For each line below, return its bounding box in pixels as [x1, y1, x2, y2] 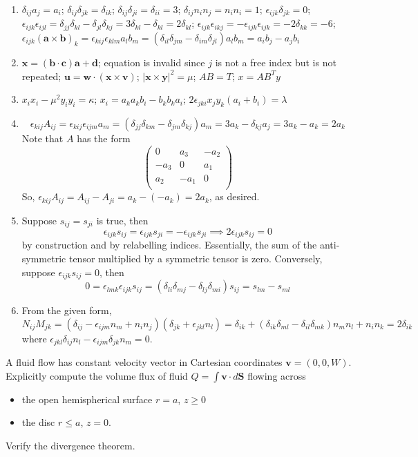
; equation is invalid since [98, 55, 205, 69]
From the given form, [21, 303, 112, 318]
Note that [21, 130, 64, 145]
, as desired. [209, 189, 260, 204]
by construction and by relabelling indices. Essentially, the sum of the [21, 237, 317, 252]
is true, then [96, 213, 149, 227]
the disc [21, 415, 55, 429]
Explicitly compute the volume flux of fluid [6, 368, 188, 382]
